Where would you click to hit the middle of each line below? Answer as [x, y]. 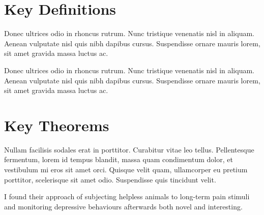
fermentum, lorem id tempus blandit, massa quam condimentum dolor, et [119, 159]
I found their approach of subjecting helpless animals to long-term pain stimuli [127, 196]
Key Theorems [57, 125]
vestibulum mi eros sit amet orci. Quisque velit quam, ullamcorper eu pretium [126, 169]
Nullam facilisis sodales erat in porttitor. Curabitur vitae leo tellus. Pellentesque [129, 149]
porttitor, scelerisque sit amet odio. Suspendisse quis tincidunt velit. [110, 179]
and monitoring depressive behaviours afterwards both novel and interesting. [123, 206]
